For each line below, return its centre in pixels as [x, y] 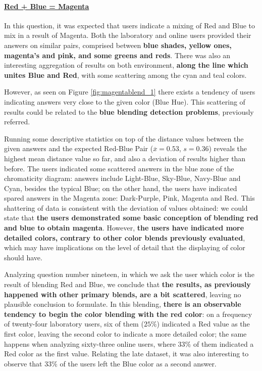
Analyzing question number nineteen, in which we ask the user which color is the [129, 274]
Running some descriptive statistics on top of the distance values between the [124, 138]
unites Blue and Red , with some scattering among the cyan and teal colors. [125, 75]
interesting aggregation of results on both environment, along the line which [126, 65]
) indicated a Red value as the [203, 324]
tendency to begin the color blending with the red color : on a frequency [128, 314]
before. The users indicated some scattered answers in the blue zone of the [119, 168]
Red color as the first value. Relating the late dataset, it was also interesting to [126, 354]
